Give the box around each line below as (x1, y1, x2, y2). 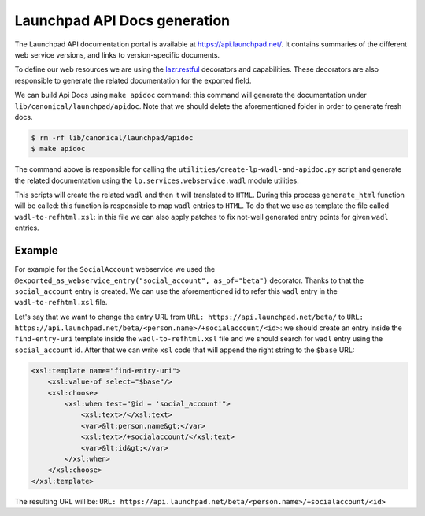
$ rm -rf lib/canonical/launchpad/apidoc (31, 133, 194, 142)
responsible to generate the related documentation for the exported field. (14, 76, 252, 85)
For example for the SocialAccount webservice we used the (14, 265, 216, 274)
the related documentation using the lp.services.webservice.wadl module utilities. (14, 176, 299, 185)
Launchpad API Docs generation (14, 12, 231, 29)
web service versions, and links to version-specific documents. (14, 50, 220, 59)
